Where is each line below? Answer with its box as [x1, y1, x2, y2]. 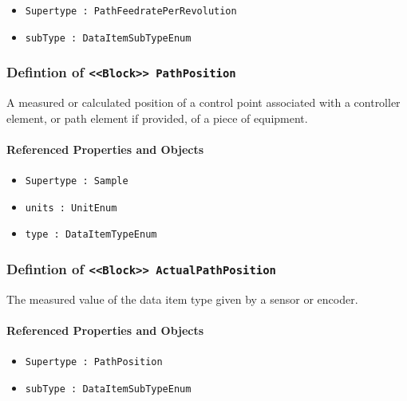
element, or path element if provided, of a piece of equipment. [6, 109, 308, 126]
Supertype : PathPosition [25, 356, 163, 368]
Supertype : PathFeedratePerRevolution [25, 6, 237, 17]
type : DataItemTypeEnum [25, 229, 157, 241]
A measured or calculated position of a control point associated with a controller [6, 94, 401, 111]
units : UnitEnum [25, 202, 117, 214]
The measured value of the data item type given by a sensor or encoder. [6, 290, 358, 307]
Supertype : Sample [25, 175, 128, 187]
